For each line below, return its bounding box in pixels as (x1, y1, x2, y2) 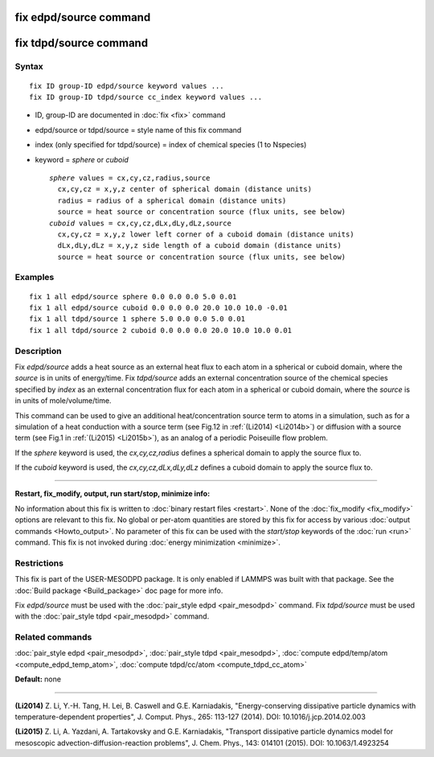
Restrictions (14, 557, 64, 569)
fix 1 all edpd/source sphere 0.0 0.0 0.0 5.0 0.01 (29, 292, 237, 301)
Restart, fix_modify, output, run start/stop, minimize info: (14, 489, 211, 499)
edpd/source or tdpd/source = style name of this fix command (35, 125, 242, 134)
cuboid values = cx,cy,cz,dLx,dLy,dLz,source (49, 218, 232, 228)
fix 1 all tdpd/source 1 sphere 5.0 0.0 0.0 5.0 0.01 (29, 315, 245, 323)
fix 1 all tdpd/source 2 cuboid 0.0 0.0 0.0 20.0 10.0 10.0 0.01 (29, 326, 293, 335)
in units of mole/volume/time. (14, 396, 112, 405)
